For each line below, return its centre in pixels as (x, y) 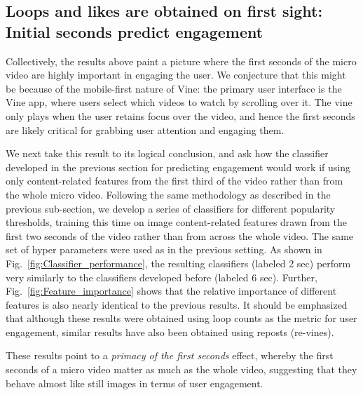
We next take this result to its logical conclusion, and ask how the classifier (167, 153)
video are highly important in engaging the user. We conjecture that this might (176, 75)
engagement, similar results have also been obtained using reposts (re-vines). (170, 332)
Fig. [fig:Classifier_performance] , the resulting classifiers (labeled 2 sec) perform (178, 263)
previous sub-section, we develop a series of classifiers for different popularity (171, 208)
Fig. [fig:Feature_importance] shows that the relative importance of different (171, 291)
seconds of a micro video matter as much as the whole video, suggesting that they (181, 369)
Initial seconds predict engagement (135, 31)
